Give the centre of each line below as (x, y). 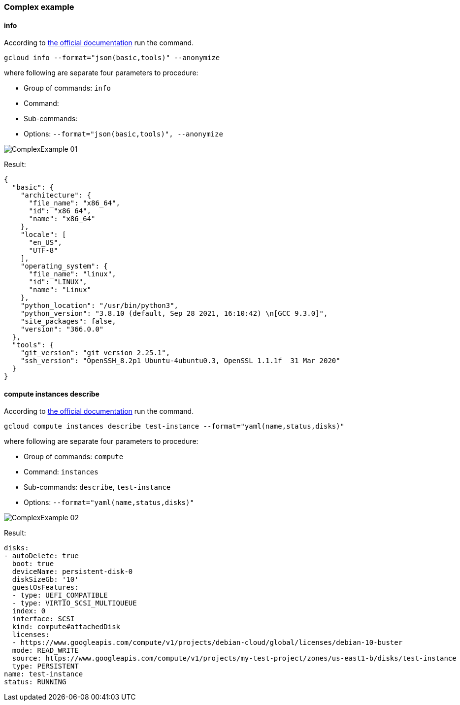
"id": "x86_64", (60, 211)
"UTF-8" (43, 251)
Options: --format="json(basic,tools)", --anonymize (123, 134)
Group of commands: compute (74, 457)
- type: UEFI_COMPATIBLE (60, 595)
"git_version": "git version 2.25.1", (95, 353)
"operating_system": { (64, 266)
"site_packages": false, (68, 321)
